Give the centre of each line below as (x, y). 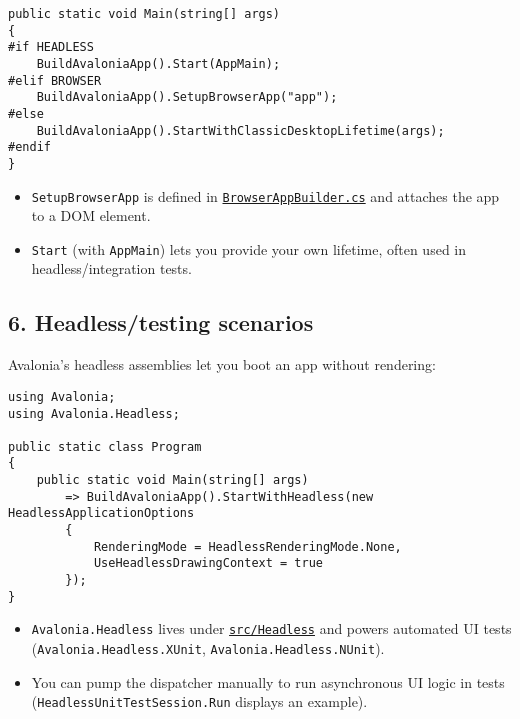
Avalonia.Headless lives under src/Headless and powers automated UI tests (271, 628)
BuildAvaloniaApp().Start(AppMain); (158, 63)
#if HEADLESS (51, 47)
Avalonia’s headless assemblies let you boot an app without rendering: (222, 364)
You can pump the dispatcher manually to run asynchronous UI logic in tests (268, 681)
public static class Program (105, 446)
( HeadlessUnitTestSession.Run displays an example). (199, 701)
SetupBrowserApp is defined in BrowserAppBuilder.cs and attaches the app (265, 195)
